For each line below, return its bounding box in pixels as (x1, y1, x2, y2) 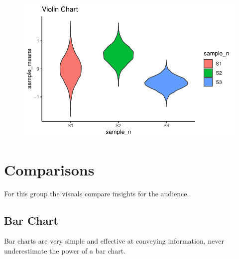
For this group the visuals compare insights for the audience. (4, 188, 189, 198)
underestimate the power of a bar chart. (4, 245, 126, 256)
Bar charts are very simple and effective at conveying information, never (4, 236, 224, 246)
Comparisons (4, 159, 95, 179)
